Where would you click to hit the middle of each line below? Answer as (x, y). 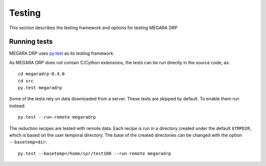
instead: (17, 106)
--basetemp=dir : (28, 142)
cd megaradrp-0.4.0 (41, 74)
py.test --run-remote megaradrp (57, 117)
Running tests (31, 42)
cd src (26, 81)
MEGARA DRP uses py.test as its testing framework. (62, 53)
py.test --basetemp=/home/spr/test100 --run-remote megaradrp (95, 153)
